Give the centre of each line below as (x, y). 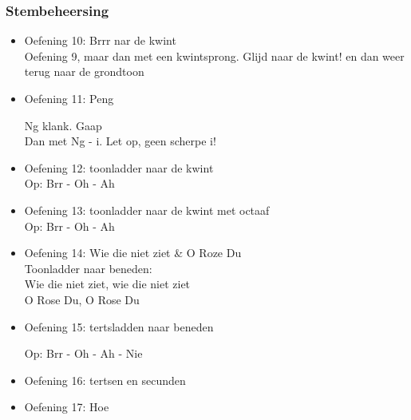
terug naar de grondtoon (84, 71)
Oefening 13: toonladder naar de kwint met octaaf (147, 210)
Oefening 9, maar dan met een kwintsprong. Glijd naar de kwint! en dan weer (214, 55)
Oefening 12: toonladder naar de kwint (119, 167)
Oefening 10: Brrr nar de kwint (100, 40)
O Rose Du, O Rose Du (82, 299)
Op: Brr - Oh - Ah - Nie (83, 353)
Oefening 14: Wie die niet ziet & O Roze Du (133, 253)
